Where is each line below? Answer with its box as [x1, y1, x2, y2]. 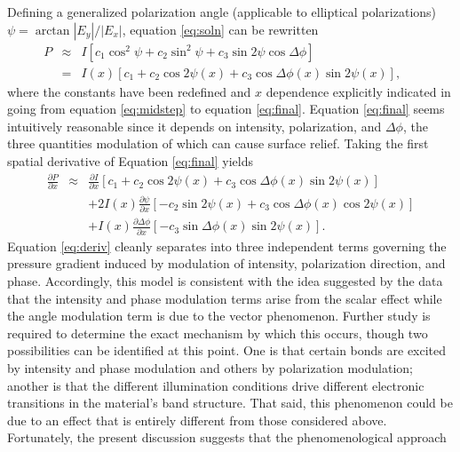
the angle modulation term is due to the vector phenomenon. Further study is [7, 306, 431, 325]
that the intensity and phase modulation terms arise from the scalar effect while [7, 289, 442, 307]
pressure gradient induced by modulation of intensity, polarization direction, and [7, 254, 446, 273]
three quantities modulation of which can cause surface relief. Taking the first [7, 134, 429, 153]
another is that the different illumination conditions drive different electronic [7, 376, 424, 394]
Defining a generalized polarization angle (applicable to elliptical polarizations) [7, 3, 437, 20]
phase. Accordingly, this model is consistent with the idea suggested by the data [7, 271, 443, 289]
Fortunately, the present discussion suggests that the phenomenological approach [7, 428, 447, 447]
